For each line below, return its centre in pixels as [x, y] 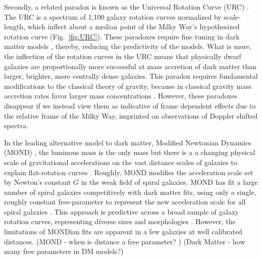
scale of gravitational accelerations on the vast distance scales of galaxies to [121, 162]
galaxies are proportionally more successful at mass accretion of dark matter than [130, 66]
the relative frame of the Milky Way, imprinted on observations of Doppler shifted [131, 115]
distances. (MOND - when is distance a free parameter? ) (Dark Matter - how [125, 241]
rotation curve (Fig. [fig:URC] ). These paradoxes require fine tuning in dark [122, 36]
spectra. [16, 125]
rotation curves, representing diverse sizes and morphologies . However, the [120, 221]
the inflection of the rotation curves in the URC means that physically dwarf [123, 56]
